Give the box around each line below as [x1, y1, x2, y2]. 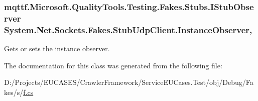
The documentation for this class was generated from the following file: [4, 60, 222, 70]
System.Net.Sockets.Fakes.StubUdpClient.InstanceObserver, [4, 23, 252, 36]
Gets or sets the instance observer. [4, 43, 110, 54]
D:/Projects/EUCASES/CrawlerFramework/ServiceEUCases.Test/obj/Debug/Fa [4, 77, 253, 87]
